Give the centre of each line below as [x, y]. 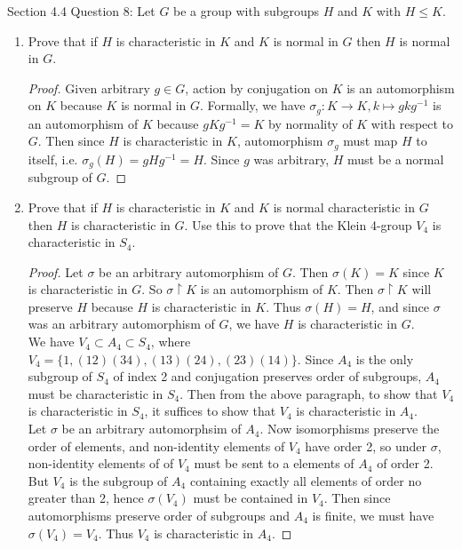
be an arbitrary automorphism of [189, 271]
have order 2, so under [366, 446]
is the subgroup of [119, 480]
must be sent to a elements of [274, 463]
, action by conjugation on [256, 88]
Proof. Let [56, 271]
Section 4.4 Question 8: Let [81, 11]
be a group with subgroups [247, 11]
